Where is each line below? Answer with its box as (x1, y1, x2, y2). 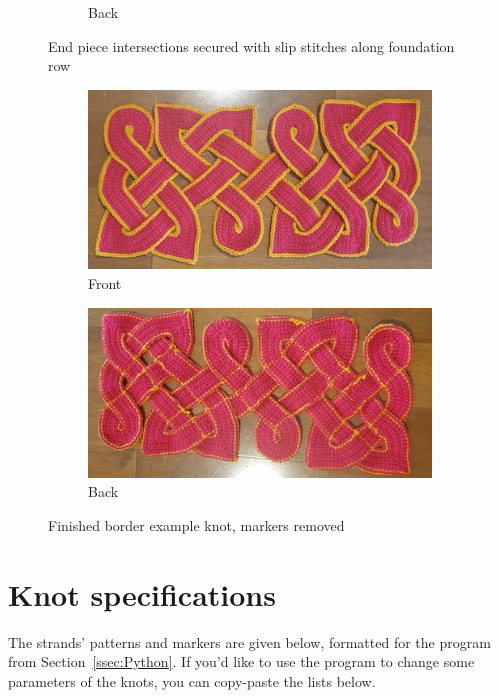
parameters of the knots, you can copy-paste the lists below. (8, 670, 376, 691)
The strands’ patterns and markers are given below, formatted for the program (8, 631, 491, 652)
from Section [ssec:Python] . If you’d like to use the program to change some (8, 651, 475, 672)
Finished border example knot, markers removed (48, 514, 345, 535)
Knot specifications (8, 573, 276, 614)
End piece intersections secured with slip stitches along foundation (48, 35, 455, 56)
